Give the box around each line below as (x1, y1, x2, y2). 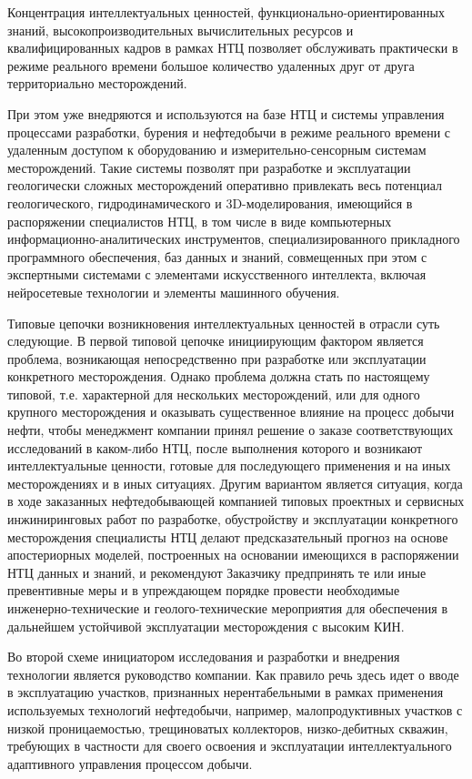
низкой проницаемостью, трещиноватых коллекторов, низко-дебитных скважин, (7, 718, 448, 737)
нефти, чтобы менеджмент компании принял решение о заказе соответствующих (7, 420, 454, 440)
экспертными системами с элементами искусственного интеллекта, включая (7, 265, 427, 284)
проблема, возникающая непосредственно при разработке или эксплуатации (7, 349, 427, 368)
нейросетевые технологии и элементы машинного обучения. (7, 282, 340, 301)
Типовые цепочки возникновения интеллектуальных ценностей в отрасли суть (7, 313, 440, 332)
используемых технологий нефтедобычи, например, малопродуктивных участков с (7, 700, 463, 719)
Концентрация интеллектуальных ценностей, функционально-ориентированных (7, 3, 445, 21)
